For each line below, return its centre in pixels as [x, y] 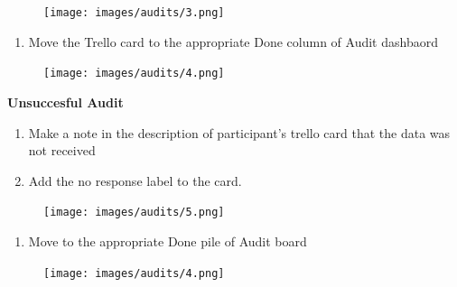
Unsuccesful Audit [65, 102]
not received [62, 150]
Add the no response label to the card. [135, 180]
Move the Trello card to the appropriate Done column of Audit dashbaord [233, 41]
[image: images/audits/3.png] [134, 13]
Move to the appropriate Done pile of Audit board [168, 241]
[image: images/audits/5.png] [134, 213]
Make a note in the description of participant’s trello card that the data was [239, 132]
